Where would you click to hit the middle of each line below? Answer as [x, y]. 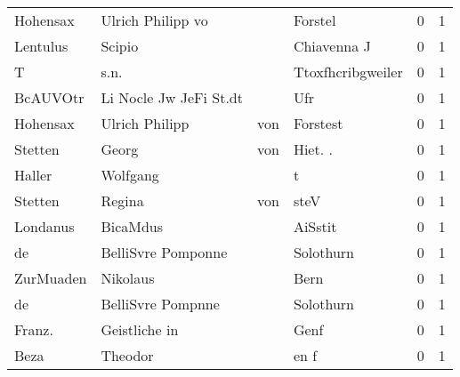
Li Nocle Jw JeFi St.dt [172, 97]
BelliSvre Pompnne [160, 304]
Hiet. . [313, 149]
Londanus [44, 226]
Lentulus [41, 46]
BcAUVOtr [49, 97]
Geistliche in [140, 329]
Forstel [315, 20]
